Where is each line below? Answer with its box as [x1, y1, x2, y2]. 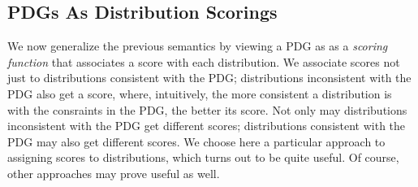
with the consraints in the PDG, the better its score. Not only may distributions [7, 101, 407, 118]
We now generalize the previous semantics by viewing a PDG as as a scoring [7, 37, 388, 54]
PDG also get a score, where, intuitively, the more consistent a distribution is [7, 85, 392, 102]
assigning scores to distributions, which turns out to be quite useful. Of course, [7, 149, 399, 166]
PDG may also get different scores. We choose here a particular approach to [7, 133, 386, 150]
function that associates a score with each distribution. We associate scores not [7, 53, 400, 70]
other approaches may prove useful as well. [7, 164, 220, 181]
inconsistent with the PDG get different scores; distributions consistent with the [7, 117, 406, 134]
